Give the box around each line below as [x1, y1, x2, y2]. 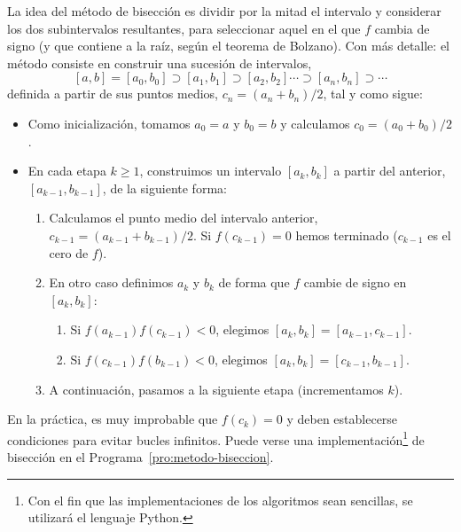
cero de [49, 243, 89, 262]
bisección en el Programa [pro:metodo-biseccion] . [7, 447, 274, 465]
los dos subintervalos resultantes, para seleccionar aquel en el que [7, 19, 361, 37]
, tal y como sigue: [323, 84, 423, 103]
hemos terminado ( [295, 225, 398, 244]
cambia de [374, 19, 430, 37]
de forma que [218, 273, 290, 292]
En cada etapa [27, 161, 106, 180]
